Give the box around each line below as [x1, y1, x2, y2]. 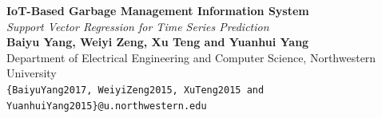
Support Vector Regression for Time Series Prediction [6, 18, 269, 34]
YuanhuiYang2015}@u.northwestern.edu [6, 100, 207, 112]
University [6, 65, 57, 81]
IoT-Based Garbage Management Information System [6, 2, 309, 18]
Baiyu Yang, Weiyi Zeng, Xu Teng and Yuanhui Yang [6, 33, 309, 50]
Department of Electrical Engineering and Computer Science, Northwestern [6, 49, 376, 65]
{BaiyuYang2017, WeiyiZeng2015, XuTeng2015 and [6, 84, 265, 96]
